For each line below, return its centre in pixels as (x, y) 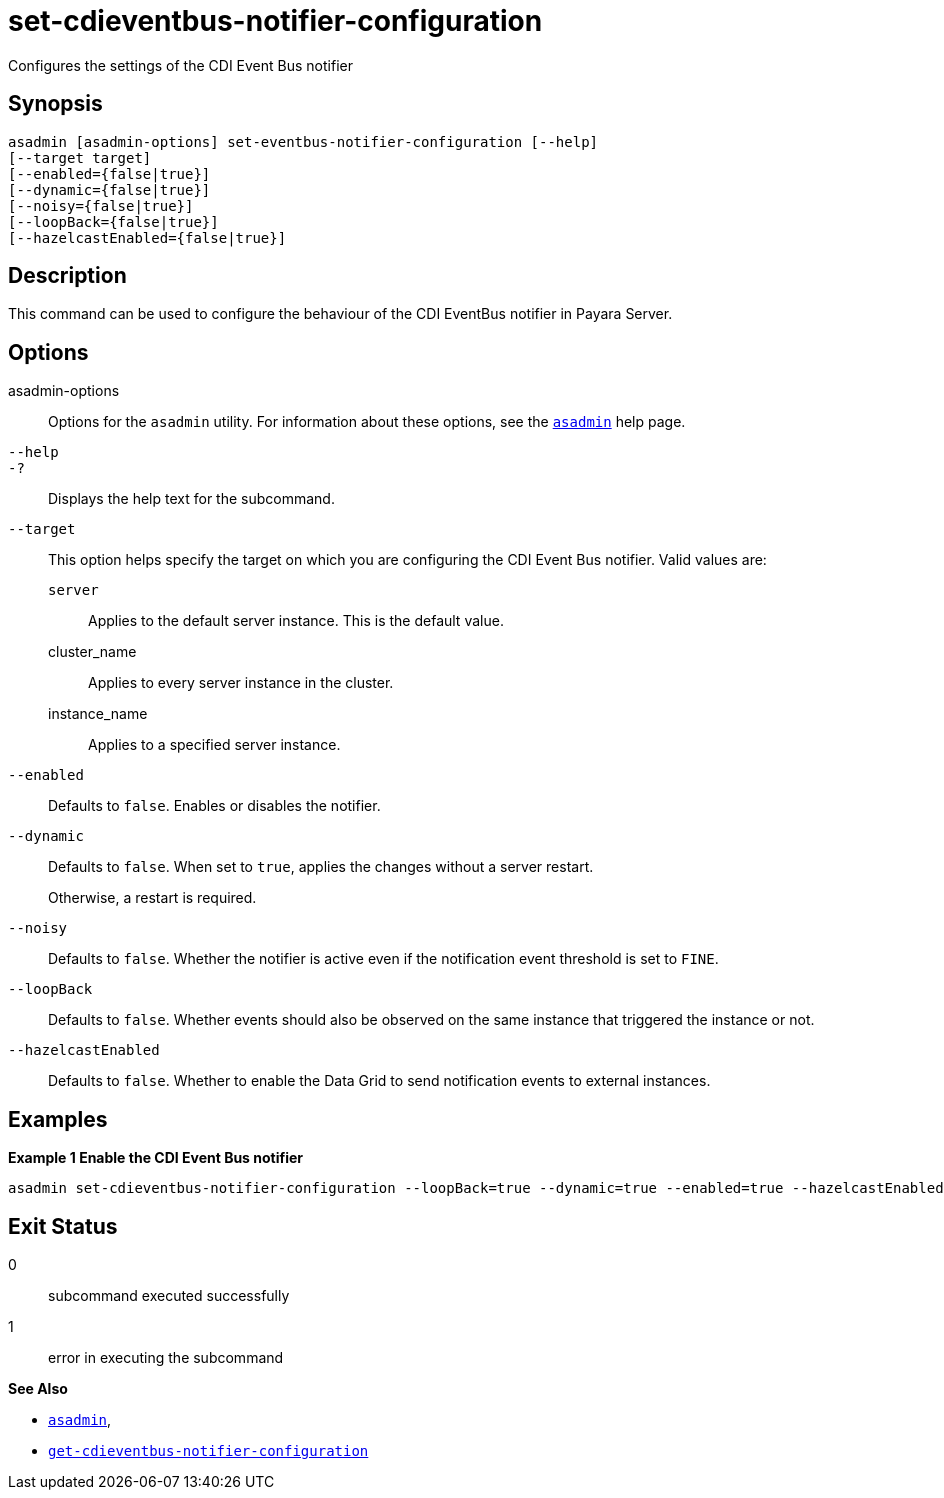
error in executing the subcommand (166, 1357)
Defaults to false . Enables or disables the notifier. (214, 806)
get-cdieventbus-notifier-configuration (208, 1450)
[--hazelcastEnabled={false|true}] (147, 237)
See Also (38, 1388)
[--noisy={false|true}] (101, 205)
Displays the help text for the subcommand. (191, 499)
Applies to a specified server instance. (214, 745)
